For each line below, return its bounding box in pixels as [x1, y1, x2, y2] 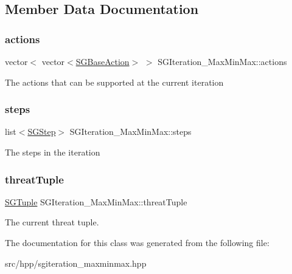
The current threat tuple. [5, 216, 99, 228]
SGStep [27, 125, 56, 138]
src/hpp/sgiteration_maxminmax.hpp [5, 256, 147, 269]
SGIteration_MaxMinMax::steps [69, 125, 192, 138]
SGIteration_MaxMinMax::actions [158, 55, 287, 67]
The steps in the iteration [5, 146, 100, 158]
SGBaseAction [75, 55, 130, 67]
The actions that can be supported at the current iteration [5, 75, 224, 88]
